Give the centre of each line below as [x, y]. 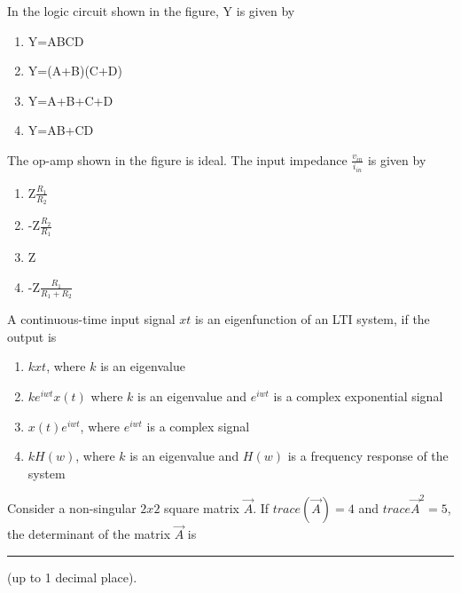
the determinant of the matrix [89, 534]
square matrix [202, 508]
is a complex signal [198, 426]
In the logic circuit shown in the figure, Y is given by [151, 11]
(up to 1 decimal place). [72, 577]
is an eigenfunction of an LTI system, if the [312, 319]
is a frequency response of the [368, 456]
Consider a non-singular [72, 508]
